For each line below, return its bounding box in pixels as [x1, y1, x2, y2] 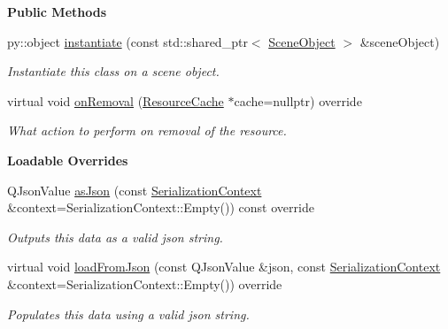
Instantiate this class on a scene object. [7, 62, 220, 80]
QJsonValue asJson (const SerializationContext [7, 180, 262, 199]
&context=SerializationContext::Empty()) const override [7, 198, 314, 217]
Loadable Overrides [7, 150, 128, 169]
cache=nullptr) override [234, 91, 362, 110]
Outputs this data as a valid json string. [7, 227, 223, 246]
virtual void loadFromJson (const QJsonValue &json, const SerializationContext [7, 257, 441, 276]
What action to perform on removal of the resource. [7, 121, 287, 140]
